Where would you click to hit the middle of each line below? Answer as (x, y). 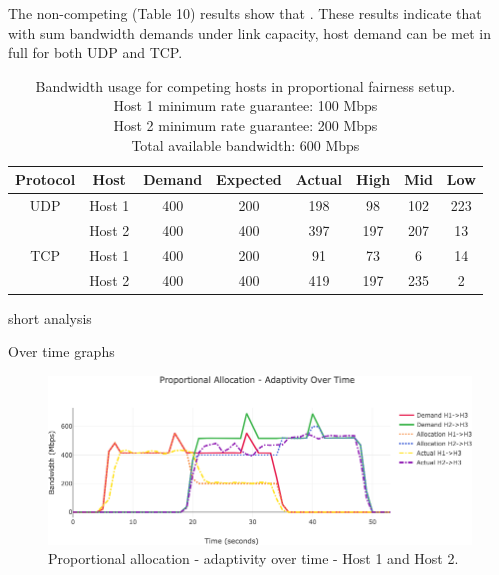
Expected (249, 179)
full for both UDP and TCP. (95, 52)
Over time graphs (61, 351)
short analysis (50, 317)
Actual (319, 179)
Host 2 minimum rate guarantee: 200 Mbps (245, 124)
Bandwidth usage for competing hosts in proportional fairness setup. (245, 85)
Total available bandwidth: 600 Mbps (245, 144)
